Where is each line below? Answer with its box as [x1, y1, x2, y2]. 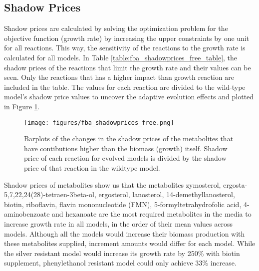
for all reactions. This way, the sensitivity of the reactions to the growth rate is [4, 42, 246, 53]
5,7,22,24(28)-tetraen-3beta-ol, [4, 189, 96, 200]
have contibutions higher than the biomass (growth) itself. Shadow [24, 143, 228, 153]
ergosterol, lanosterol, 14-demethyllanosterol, [98, 189, 235, 200]
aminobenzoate [4, 209, 50, 219]
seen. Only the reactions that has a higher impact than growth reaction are [4, 72, 234, 82]
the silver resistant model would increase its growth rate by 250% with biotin [4, 248, 240, 258]
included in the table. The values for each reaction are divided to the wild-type [4, 81, 246, 92]
